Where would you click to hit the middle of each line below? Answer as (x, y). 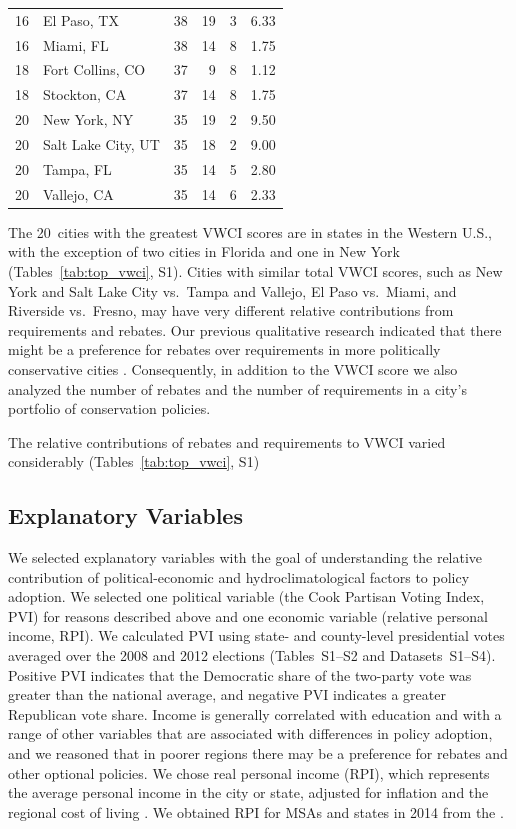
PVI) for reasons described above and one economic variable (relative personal (248, 615)
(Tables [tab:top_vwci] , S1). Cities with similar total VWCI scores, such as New (255, 270)
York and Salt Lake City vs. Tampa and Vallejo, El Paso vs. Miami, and (232, 290)
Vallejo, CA (78, 193)
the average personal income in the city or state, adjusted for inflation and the (248, 792)
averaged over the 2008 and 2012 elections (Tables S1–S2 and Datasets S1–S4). (252, 655)
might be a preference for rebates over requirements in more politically (224, 349)
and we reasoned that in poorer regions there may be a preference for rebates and (258, 753)
